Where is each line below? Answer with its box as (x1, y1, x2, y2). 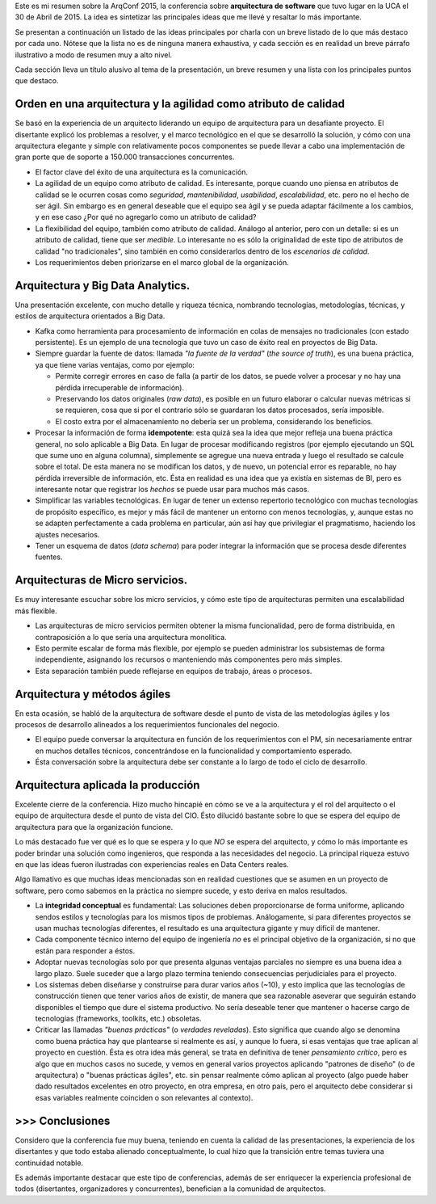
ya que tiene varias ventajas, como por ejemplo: (35, 360, 195, 369)
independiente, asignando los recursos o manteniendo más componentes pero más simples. (35, 655, 343, 664)
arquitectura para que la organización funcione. (15, 822, 174, 831)
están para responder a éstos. (35, 945, 136, 955)
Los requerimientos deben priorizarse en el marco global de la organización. (35, 257, 290, 267)
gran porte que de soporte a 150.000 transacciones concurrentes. (15, 152, 235, 162)
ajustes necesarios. (35, 529, 100, 539)
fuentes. (35, 552, 63, 562)
